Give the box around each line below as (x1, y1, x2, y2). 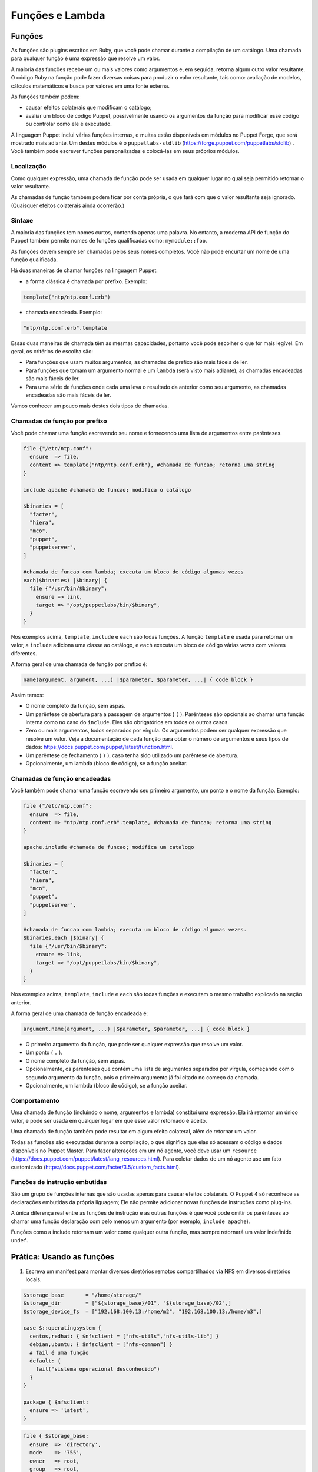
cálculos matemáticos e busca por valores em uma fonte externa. (11, 82, 170, 89)
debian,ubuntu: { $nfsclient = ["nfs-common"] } (29, 1341, 173, 1348)
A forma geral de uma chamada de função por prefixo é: (11, 660, 148, 668)
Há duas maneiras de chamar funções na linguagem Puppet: (11, 267, 158, 274)
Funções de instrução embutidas (11, 1178, 107, 1186)
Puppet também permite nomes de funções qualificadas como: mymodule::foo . (11, 237, 207, 244)
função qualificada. (11, 256, 58, 263)
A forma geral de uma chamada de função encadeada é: (11, 1010, 148, 1017)
